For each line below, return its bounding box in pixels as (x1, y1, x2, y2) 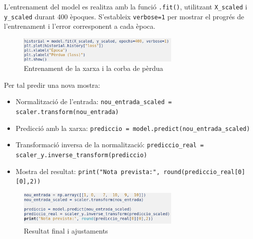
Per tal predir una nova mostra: (4, 79, 100, 90)
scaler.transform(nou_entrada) (15, 109, 119, 116)
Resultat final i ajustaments (24, 226, 108, 236)
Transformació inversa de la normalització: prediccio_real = (15, 139, 204, 150)
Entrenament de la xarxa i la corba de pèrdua (24, 63, 163, 73)
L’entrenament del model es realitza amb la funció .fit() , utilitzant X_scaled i (4, 1, 248, 11)
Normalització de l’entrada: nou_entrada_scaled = (15, 96, 172, 107)
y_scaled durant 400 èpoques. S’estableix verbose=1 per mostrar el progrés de (4, 11, 244, 21)
